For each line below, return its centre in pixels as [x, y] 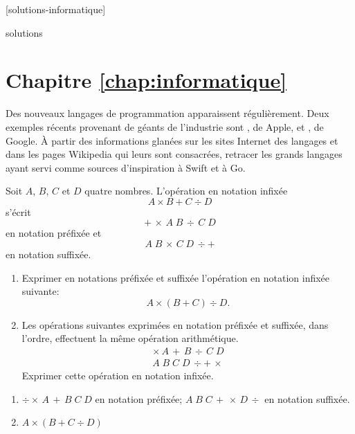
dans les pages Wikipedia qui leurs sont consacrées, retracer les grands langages [174, 154]
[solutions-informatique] [56, 9]
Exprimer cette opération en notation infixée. [118, 376]
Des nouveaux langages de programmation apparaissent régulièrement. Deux [167, 113]
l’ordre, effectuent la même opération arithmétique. [130, 338]
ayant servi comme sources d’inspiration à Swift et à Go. [126, 167]
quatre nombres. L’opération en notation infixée [186, 191]
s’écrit [18, 211]
